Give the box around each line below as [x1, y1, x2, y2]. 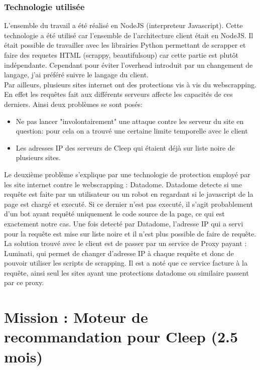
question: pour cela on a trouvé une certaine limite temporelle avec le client [16, 126, 248, 136]
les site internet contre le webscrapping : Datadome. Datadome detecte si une [4, 179, 242, 189]
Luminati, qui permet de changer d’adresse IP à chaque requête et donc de [4, 248, 234, 258]
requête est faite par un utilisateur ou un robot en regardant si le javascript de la [4, 189, 253, 199]
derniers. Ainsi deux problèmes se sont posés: [4, 98, 143, 109]
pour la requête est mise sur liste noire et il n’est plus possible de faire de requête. [4, 228, 256, 238]
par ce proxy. [4, 277, 44, 288]
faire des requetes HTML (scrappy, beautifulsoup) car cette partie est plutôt [4, 50, 239, 60]
